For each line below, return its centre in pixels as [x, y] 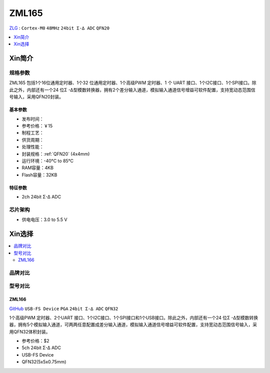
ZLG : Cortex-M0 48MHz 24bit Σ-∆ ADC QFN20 [59, 28]
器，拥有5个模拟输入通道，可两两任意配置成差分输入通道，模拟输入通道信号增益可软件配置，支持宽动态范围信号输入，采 [133, 324]
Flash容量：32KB [39, 174]
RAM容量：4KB [37, 168]
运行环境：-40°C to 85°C [48, 161]
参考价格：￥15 [37, 126]
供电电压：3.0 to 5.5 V [44, 219]
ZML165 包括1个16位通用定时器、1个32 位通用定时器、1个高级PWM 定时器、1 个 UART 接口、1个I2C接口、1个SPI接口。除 [133, 83]
